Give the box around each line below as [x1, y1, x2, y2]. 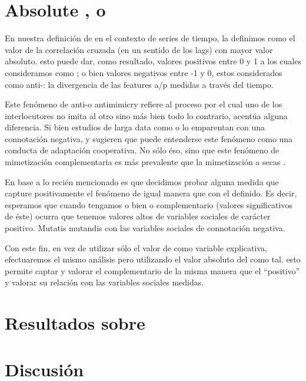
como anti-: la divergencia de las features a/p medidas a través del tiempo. [5, 78, 274, 90]
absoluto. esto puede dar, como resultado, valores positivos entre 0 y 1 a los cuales [5, 55, 301, 67]
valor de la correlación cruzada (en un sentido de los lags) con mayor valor [5, 43, 273, 55]
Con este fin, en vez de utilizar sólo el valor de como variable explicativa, [5, 241, 267, 254]
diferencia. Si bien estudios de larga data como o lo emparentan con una [5, 121, 265, 133]
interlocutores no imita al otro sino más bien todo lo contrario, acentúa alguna [5, 109, 288, 121]
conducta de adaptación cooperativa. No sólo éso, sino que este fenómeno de [5, 144, 280, 156]
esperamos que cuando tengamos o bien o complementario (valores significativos [5, 198, 292, 211]
